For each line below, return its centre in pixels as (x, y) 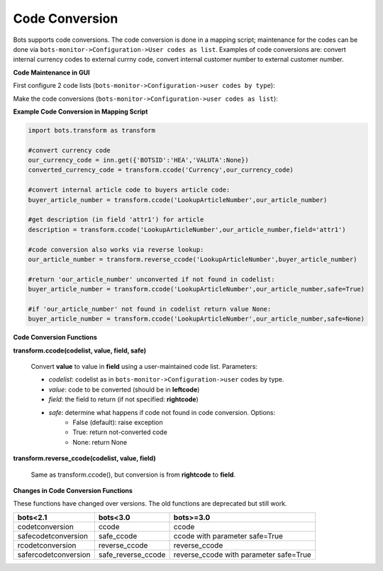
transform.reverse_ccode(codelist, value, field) (84, 458)
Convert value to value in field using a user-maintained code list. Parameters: (144, 367)
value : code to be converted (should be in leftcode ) (124, 389)
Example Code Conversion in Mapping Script (81, 111)
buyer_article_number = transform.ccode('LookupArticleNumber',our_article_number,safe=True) (196, 289)
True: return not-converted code (120, 432)
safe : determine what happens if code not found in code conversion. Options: (162, 412)
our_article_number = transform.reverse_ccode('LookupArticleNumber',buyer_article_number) (193, 259)
